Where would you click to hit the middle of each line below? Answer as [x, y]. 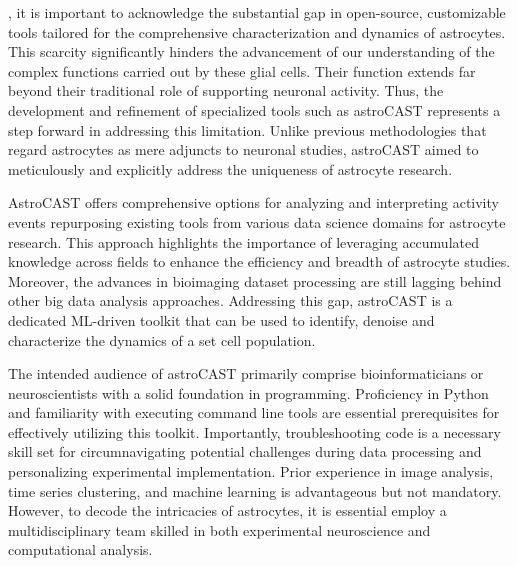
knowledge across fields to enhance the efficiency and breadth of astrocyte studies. [259, 261]
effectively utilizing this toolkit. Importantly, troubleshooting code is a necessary [254, 431]
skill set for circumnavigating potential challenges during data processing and [245, 451]
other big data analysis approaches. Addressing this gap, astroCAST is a [230, 300]
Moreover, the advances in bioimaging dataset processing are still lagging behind [255, 280]
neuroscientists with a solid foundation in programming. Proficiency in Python [248, 392]
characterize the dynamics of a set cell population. [162, 339]
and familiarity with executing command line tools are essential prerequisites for [254, 412]
